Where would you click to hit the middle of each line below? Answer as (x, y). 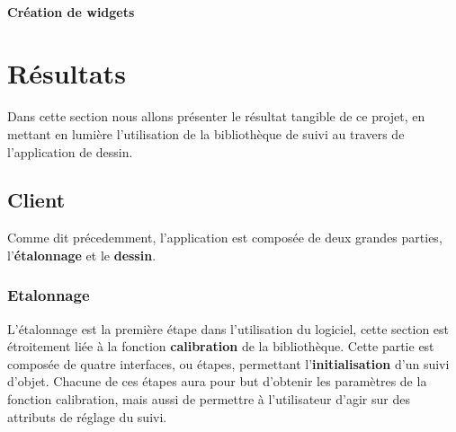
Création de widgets (71, 11)
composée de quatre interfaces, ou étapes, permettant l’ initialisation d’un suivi (228, 363)
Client (36, 200)
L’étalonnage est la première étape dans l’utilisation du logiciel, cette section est (228, 328)
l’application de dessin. (70, 151)
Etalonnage (49, 295)
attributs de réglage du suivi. (87, 416)
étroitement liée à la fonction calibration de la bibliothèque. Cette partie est (221, 346)
